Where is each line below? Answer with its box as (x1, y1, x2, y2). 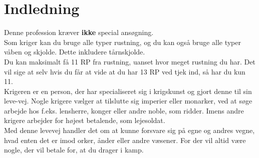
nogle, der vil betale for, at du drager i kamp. (4, 144, 144, 155)
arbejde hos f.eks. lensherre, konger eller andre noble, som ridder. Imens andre (4, 105, 244, 115)
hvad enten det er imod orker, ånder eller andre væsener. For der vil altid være (4, 134, 246, 145)
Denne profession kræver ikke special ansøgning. (4, 27, 154, 37)
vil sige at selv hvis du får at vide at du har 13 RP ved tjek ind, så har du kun (4, 66, 245, 76)
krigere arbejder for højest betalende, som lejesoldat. (4, 115, 165, 125)
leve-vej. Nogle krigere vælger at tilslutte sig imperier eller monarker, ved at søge (4, 95, 252, 106)
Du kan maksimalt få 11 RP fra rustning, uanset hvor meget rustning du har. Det (4, 56, 255, 66)
